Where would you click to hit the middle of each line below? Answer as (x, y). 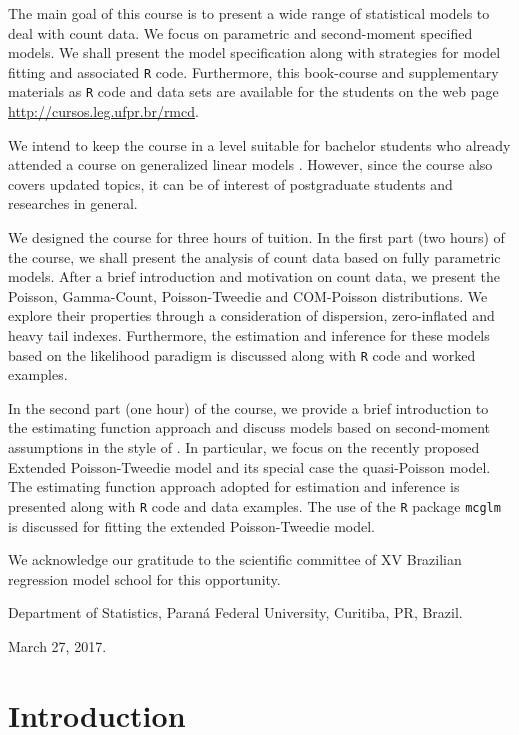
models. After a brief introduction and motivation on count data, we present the (254, 276)
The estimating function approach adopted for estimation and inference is (234, 486)
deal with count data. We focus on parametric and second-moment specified (240, 32)
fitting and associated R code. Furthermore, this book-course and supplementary (253, 71)
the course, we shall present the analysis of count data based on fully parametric (254, 256)
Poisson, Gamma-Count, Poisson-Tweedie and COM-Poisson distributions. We (248, 295)
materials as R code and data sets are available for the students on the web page (253, 91)
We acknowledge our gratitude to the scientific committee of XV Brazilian (235, 559)
